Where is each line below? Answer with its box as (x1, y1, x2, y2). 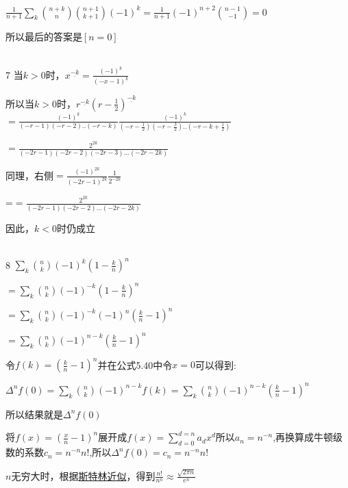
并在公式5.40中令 (97, 357, 173, 372)
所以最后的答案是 (5, 29, 82, 43)
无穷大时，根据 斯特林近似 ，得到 (11, 468, 156, 483)
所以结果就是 (5, 407, 63, 421)
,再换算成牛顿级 (273, 430, 343, 444)
